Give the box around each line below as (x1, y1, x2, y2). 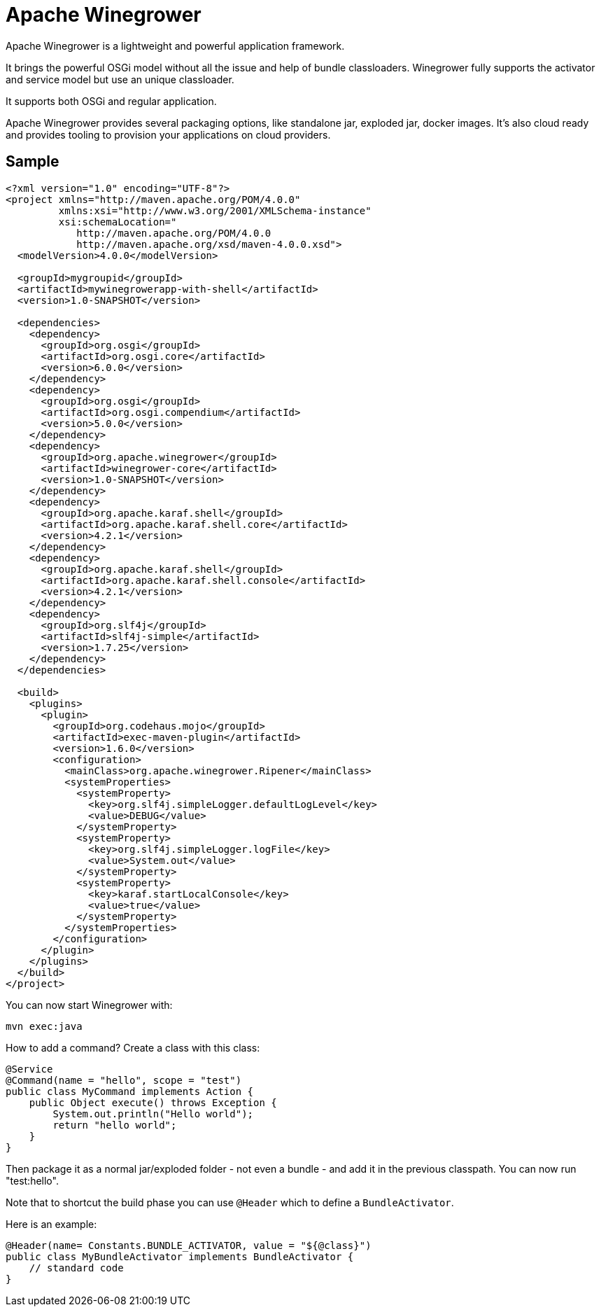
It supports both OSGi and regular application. (6, 95, 217, 107)
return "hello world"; (52, 1119, 177, 1131)
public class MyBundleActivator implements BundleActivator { (6, 1250, 354, 1262)
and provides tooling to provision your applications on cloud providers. (6, 128, 331, 141)
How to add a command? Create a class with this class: (6, 1041, 260, 1054)
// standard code (29, 1262, 124, 1273)
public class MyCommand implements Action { (6, 1085, 254, 1097)
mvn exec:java (6, 1020, 83, 1032)
